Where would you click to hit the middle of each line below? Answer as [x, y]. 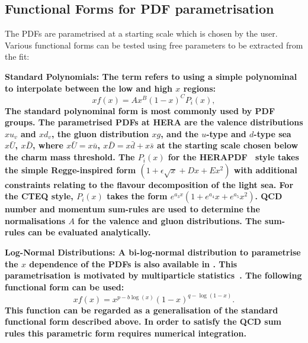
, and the [179, 133]
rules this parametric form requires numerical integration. [126, 333]
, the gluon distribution [100, 133]
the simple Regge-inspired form [70, 169]
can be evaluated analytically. [89, 232]
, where [48, 145]
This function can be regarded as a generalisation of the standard [142, 310]
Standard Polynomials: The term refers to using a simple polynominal [151, 76]
